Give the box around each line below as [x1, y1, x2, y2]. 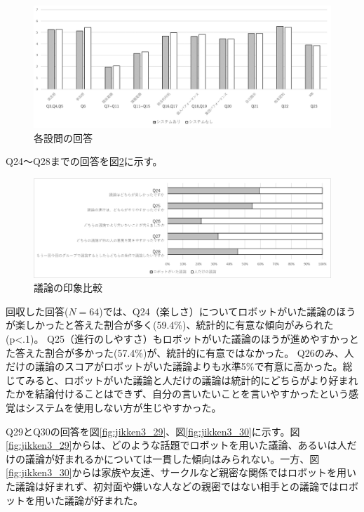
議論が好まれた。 [64, 492, 143, 507]
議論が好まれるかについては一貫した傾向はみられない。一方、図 [25, 451, 320, 466]
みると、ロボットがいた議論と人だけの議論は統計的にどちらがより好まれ [25, 372, 358, 387]
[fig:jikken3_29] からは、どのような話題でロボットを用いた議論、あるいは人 [6, 438, 347, 452]
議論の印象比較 [34, 280, 102, 295]
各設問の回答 [34, 130, 93, 145]
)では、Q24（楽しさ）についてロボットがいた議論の [99, 303, 337, 318]
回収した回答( [6, 303, 69, 318]
